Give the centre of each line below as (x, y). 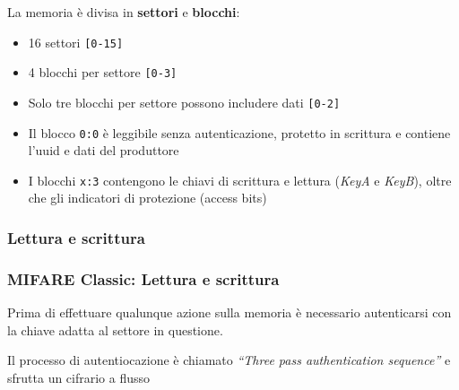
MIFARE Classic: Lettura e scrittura (143, 278)
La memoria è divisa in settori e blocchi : (124, 12)
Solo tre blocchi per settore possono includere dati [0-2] (184, 102)
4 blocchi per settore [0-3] (103, 72)
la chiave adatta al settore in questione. (115, 329)
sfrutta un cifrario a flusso (79, 377)
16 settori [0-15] (76, 42)
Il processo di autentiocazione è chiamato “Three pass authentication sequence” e (229, 360)
